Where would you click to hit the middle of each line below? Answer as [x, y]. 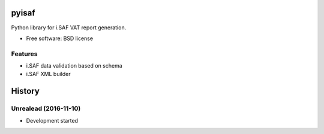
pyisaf [23, 13]
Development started [52, 120]
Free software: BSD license [59, 38]
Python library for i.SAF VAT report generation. [69, 28]
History [25, 91]
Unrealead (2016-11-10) [46, 109]
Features [24, 54]
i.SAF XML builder [48, 74]
